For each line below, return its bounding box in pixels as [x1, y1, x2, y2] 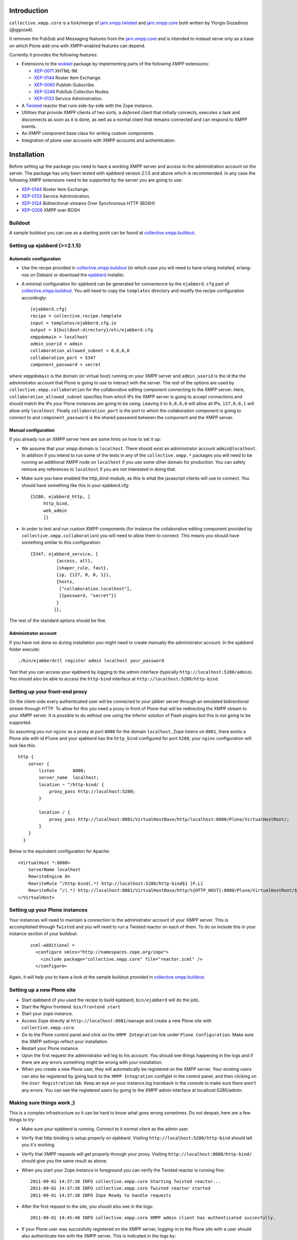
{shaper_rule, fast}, [56, 565, 109, 570]
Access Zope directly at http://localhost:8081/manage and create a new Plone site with [21, 1017, 212, 1024]
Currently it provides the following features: [9, 52, 98, 58]
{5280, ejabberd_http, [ [30, 494, 91, 499]
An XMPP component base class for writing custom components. [21, 130, 155, 136]
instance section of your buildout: [9, 930, 78, 937]
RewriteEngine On [28, 873, 70, 879]
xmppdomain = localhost [30, 334, 88, 340]
